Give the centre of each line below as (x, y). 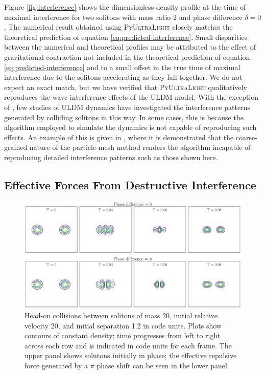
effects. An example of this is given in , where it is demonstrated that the (119, 137)
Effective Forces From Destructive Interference (130, 184)
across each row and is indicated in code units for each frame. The (128, 345)
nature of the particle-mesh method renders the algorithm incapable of (140, 147)
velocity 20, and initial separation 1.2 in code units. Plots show (123, 325)
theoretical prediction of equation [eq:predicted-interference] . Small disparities (126, 37)
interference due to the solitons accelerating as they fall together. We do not (123, 77)
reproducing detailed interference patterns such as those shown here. (111, 157)
